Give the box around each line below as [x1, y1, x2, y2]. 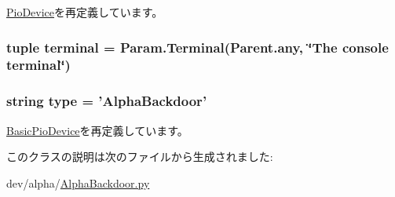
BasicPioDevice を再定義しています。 [6, 122, 188, 138]
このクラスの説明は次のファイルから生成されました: [6, 148, 273, 165]
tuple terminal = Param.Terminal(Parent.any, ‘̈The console [6, 37, 389, 57]
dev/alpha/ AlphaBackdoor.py [6, 174, 150, 191]
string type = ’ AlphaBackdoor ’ [6, 91, 207, 111]
